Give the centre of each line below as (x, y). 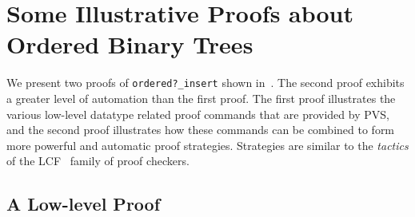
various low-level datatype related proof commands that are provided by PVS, (198, 114)
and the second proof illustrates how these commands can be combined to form (201, 130)
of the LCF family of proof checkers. (98, 161)
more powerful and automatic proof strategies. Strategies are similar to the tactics (207, 145)
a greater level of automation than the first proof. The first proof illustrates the (201, 98)
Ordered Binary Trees (130, 44)
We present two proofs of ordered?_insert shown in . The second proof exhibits (206, 83)
